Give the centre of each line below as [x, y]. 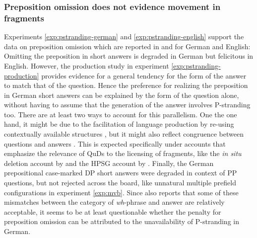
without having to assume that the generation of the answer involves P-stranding [127, 105]
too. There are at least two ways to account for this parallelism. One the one [121, 114]
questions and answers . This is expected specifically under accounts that [115, 143]
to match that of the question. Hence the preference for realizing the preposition [126, 85]
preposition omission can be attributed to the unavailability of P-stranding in [122, 221]
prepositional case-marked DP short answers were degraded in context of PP [121, 173]
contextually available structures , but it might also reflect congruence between [124, 134]
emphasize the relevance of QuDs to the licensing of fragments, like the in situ [123, 153]
